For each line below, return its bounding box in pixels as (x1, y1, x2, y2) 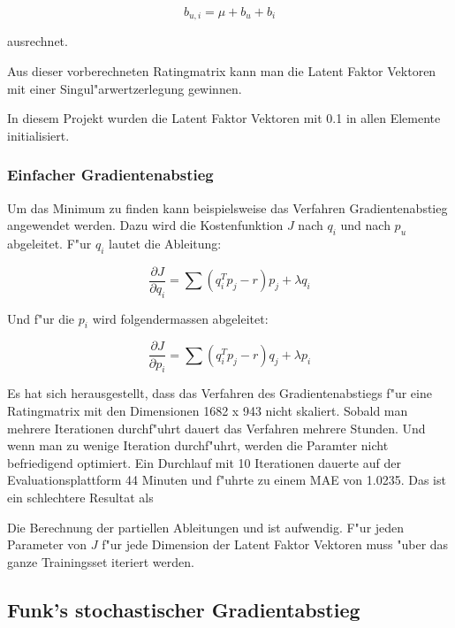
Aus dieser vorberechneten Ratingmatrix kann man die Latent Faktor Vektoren (7, 62, 436, 80)
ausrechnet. (7, 32, 68, 50)
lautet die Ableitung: (109, 234, 222, 253)
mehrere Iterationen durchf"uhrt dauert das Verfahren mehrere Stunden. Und (7, 418, 426, 437)
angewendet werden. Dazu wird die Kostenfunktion (7, 216, 284, 234)
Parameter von (7, 535, 87, 554)
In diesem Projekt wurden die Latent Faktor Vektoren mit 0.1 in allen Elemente (7, 109, 441, 127)
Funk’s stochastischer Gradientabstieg (7, 595, 360, 623)
